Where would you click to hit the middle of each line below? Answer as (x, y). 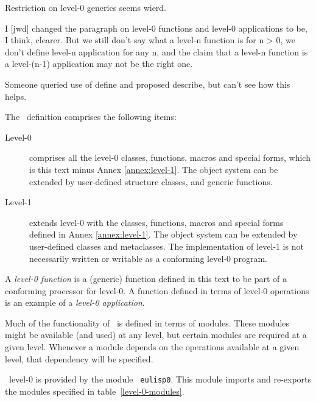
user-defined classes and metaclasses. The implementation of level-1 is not (167, 246)
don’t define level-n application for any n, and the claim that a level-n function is (156, 51)
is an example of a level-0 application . (75, 302)
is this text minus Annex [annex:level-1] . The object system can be (154, 169)
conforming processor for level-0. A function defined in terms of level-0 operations (157, 290)
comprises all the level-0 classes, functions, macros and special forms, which (170, 157)
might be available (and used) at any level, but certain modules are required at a (156, 335)
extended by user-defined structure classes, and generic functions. (151, 181)
